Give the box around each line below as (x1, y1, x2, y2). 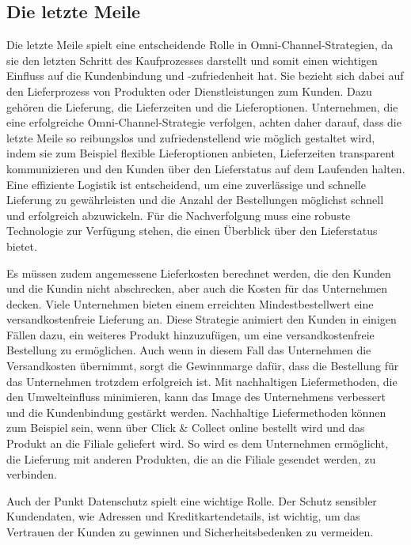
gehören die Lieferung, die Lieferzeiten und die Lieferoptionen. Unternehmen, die (6, 98, 398, 115)
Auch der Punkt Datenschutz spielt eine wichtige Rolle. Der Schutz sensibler (6, 492, 377, 509)
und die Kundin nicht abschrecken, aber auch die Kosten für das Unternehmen (6, 280, 388, 297)
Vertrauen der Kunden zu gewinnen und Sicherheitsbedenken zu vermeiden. (6, 524, 374, 540)
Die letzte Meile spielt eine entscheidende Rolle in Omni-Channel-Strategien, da (6, 36, 394, 53)
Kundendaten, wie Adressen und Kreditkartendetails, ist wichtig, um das (6, 508, 360, 524)
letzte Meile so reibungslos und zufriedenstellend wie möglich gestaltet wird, (6, 129, 375, 146)
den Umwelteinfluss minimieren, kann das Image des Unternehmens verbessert (6, 388, 386, 405)
